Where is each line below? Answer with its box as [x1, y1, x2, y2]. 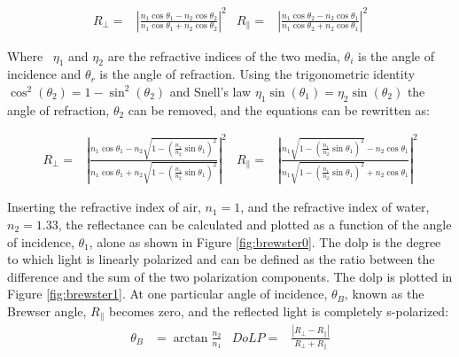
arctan [173, 331, 208, 345]
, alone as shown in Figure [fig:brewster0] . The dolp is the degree [89, 232, 441, 251]
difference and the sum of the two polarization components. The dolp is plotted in [7, 267, 453, 285]
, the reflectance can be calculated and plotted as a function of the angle [58, 215, 452, 234]
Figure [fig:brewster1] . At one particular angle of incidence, [7, 284, 328, 303]
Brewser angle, [7, 301, 87, 320]
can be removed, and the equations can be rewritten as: [128, 100, 430, 119]
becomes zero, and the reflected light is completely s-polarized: [109, 301, 449, 320]
